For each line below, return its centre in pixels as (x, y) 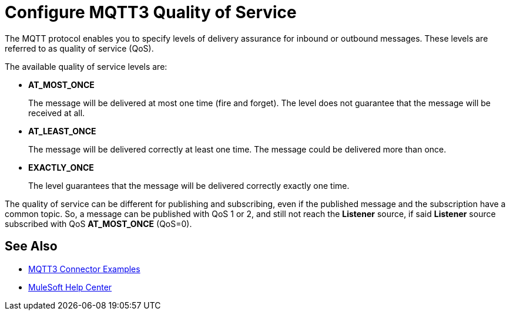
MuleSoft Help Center (70, 287)
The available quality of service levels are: (86, 66)
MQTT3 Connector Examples (84, 269)
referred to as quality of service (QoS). (79, 48)
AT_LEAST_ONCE (62, 131)
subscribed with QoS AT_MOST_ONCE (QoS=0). (98, 223)
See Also (31, 246)
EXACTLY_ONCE (61, 167)
